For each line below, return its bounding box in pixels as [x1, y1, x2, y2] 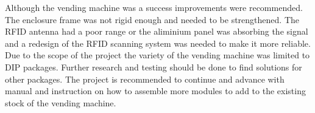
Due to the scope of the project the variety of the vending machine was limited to [5, 49, 310, 61]
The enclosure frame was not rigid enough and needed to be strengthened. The [5, 13, 299, 26]
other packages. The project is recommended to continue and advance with [5, 72, 285, 85]
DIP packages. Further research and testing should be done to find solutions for [5, 60, 302, 73]
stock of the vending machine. [5, 96, 116, 109]
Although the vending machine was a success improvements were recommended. [5, 1, 303, 13]
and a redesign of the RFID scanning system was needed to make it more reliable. [5, 36, 311, 49]
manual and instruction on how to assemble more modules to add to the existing [5, 84, 306, 97]
